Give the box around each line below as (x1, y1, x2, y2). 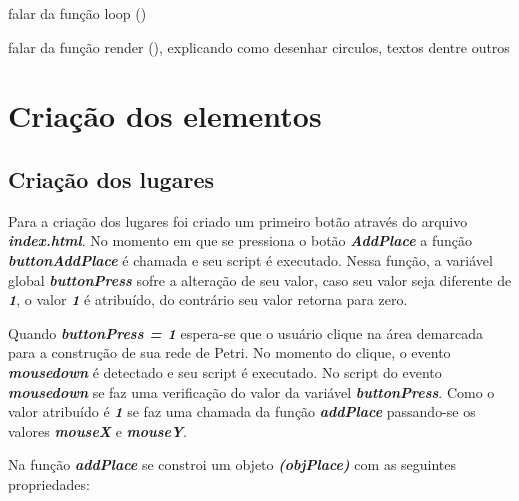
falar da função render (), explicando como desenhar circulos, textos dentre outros (8, 36, 510, 57)
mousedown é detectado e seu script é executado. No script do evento (8, 361, 442, 382)
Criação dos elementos (8, 95, 322, 136)
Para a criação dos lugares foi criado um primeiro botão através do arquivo (8, 210, 468, 231)
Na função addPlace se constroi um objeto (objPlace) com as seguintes (8, 454, 457, 475)
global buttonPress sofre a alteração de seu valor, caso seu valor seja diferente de (8, 269, 512, 290)
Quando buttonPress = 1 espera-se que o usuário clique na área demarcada (8, 322, 483, 343)
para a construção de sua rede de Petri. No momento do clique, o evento (8, 342, 451, 363)
